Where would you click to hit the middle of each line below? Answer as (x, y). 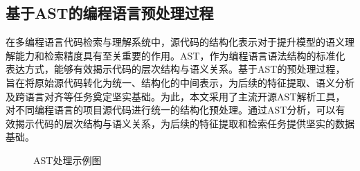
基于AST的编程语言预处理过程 (110, 13)
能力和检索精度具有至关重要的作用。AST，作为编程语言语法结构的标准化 (180, 55)
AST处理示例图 (67, 160)
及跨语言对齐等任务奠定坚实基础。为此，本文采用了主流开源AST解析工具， (175, 96)
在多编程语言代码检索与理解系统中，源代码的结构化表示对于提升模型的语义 (175, 42)
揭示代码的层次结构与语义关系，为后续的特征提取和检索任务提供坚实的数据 (184, 123)
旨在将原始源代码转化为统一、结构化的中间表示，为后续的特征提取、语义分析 (180, 82)
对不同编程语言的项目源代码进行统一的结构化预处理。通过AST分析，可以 (171, 110)
